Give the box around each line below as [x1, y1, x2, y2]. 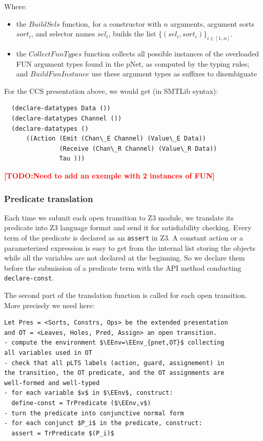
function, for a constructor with [62, 18, 161, 29]
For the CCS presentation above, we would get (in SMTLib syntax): [4, 85, 218, 96]
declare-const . [4, 272, 54, 283]
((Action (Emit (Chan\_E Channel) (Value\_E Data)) [26, 135, 206, 143]
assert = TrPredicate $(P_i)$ [11, 429, 114, 437]
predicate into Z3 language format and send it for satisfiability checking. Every [4, 222, 252, 233]
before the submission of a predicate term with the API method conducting [4, 262, 241, 273]
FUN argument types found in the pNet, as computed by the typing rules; [16, 58, 250, 69]
